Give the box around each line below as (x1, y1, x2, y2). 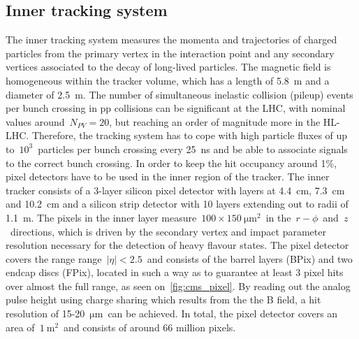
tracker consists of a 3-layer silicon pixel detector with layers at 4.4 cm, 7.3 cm (6, 182, 345, 197)
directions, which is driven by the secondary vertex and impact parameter (10, 224, 326, 238)
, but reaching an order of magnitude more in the (109, 114, 321, 129)
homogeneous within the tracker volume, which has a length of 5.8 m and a (6, 73, 330, 87)
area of (6, 319, 35, 334)
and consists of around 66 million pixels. (64, 319, 236, 334)
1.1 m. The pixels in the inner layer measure (6, 210, 197, 224)
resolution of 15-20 (6, 306, 85, 321)
